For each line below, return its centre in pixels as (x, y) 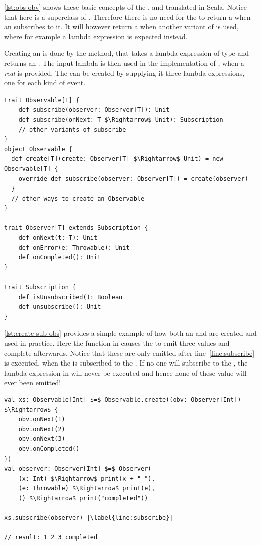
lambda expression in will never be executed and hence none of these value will (125, 372)
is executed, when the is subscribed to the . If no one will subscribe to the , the (126, 363)
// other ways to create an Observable (78, 198)
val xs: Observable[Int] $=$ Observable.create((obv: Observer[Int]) (123, 399)
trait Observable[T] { (42, 100)
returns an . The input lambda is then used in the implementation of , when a (124, 63)
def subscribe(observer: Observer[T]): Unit (94, 110)
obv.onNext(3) (42, 439)
